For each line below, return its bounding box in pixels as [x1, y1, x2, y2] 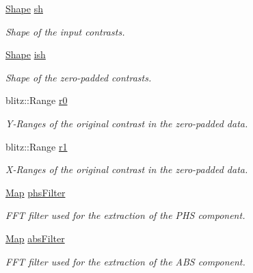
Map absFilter [5, 231, 65, 245]
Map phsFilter [5, 185, 66, 199]
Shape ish [5, 47, 46, 62]
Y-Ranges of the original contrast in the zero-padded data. [5, 116, 248, 130]
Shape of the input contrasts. [5, 24, 125, 38]
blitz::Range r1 [5, 139, 68, 153]
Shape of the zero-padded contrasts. [5, 70, 152, 84]
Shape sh [5, 1, 43, 15]
